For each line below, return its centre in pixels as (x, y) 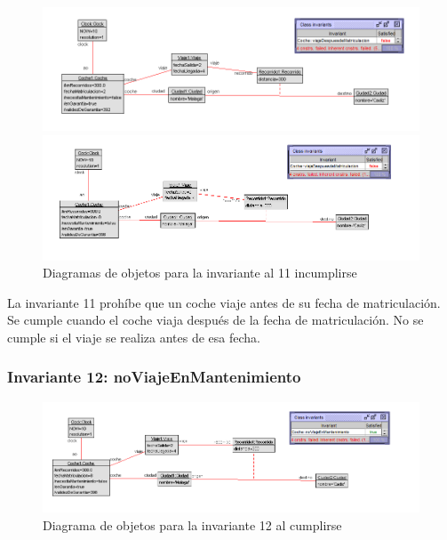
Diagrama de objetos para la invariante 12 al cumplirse (192, 524)
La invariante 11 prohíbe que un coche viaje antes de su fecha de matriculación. (224, 302)
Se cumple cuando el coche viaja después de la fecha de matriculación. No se (216, 320)
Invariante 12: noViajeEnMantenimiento (154, 377)
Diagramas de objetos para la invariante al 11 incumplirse (200, 273)
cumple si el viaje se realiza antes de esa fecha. (134, 337)
